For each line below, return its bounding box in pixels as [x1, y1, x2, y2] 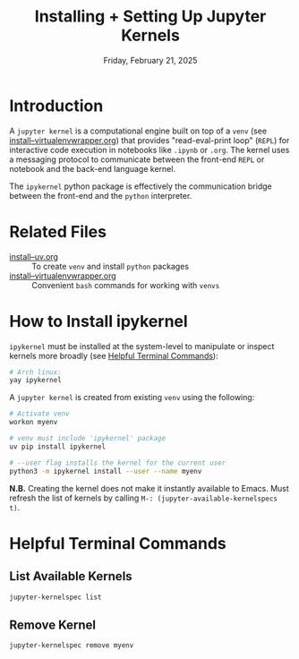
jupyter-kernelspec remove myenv [9, 641, 134, 650]
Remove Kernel [9, 617, 97, 632]
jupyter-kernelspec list [9, 593, 102, 602]
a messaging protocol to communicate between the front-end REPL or [9, 154, 265, 165]
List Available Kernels [9, 569, 132, 584]
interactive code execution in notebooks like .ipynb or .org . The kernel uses [9, 144, 290, 155]
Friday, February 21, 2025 [103, 55, 198, 65]
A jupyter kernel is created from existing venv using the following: [9, 392, 255, 403]
